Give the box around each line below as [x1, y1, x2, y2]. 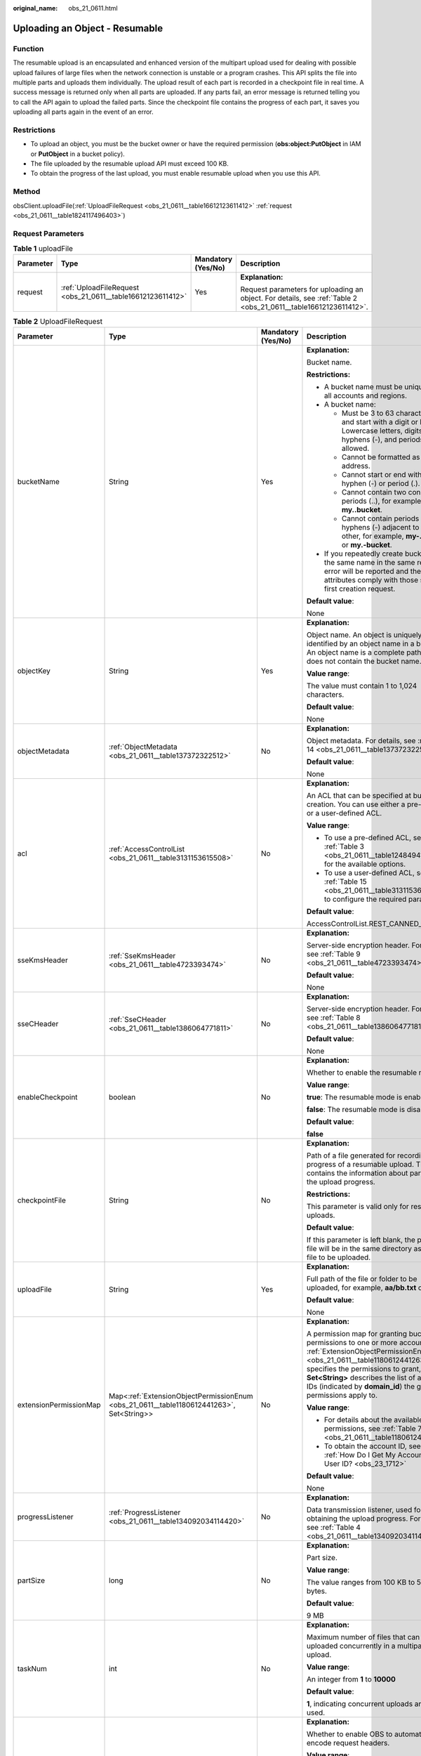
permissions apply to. [306, 1390, 378, 1400]
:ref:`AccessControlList [109, 844, 185, 853]
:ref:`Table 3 [323, 841, 365, 851]
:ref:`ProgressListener [109, 1507, 181, 1517]
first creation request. [323, 584, 396, 594]
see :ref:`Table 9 [306, 949, 361, 959]
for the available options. [323, 859, 406, 869]
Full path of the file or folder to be [306, 1273, 417, 1283]
